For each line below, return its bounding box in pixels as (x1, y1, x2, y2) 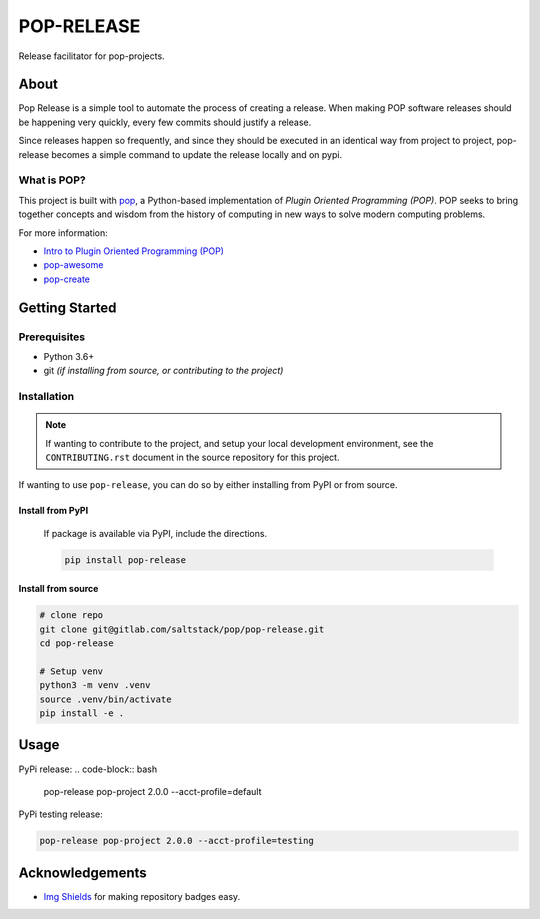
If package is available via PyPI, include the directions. (43, 527, 268, 539)
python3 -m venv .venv (39, 680, 151, 691)
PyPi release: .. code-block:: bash (18, 763, 158, 775)
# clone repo (39, 610, 104, 621)
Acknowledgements (18, 864, 147, 881)
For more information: (18, 226, 109, 239)
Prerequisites (18, 330, 85, 344)
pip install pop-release (64, 554, 187, 565)
